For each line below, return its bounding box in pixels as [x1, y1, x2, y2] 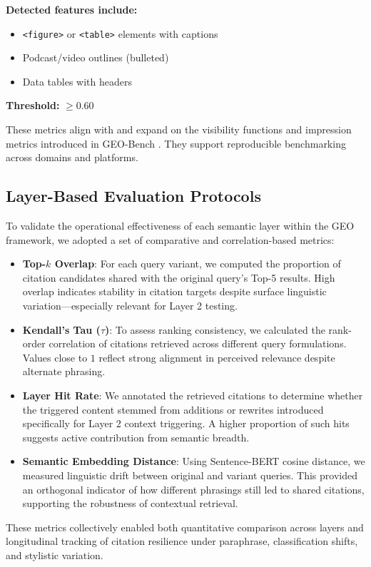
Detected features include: [6, 2, 138, 16]
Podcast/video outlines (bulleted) [22, 50, 169, 65]
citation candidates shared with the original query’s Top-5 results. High [22, 270, 335, 285]
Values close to [22, 349, 88, 364]
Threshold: [6, 98, 60, 113]
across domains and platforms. [6, 150, 138, 165]
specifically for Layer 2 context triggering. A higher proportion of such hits [22, 416, 350, 431]
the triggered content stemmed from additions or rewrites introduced [22, 402, 324, 417]
